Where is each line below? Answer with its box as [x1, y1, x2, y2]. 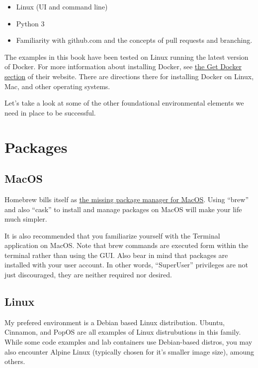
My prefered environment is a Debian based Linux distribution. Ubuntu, [4, 317, 225, 327]
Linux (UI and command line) [16, 1, 108, 11]
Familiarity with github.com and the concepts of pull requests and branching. [16, 35, 253, 45]
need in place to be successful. [4, 107, 96, 118]
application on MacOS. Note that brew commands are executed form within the [4, 240, 249, 250]
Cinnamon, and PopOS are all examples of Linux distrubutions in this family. [4, 327, 241, 337]
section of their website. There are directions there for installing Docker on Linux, [4, 71, 254, 81]
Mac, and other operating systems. [4, 81, 110, 91]
